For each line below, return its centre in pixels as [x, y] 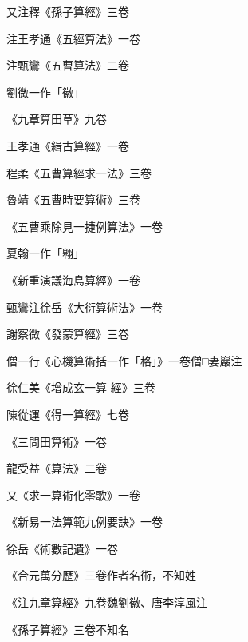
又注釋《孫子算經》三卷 [68, 11]
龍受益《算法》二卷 [57, 468]
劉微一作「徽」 [45, 92]
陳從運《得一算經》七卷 [68, 414]
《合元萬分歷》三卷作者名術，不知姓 [101, 575]
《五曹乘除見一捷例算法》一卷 [85, 226]
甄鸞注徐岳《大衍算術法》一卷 [85, 307]
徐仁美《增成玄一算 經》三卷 [81, 387]
